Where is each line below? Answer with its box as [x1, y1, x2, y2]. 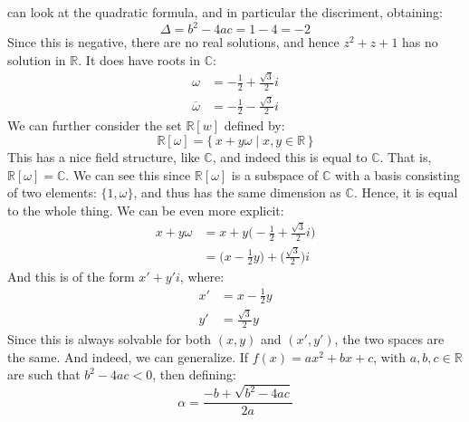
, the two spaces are [334, 330, 445, 349]
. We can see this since [65, 165, 191, 184]
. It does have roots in [78, 50, 201, 69]
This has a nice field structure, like [7, 148, 200, 166]
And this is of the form [7, 266, 135, 285]
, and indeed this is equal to [212, 148, 368, 166]
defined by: [224, 116, 285, 135]
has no [402, 33, 438, 52]
